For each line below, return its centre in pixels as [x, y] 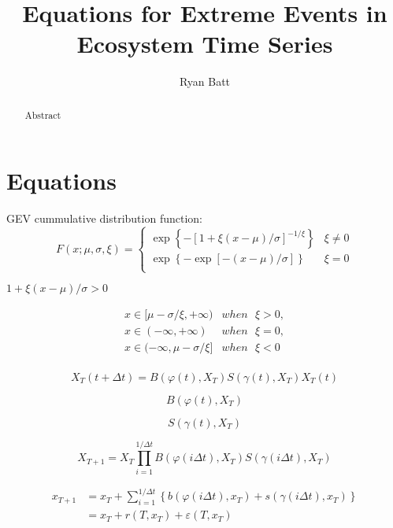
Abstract [43, 114]
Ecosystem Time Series [205, 44]
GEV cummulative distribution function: [104, 218]
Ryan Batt [205, 81]
